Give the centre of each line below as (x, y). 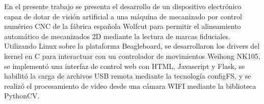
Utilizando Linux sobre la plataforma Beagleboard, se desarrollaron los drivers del (132, 46)
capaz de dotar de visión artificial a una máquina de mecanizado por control (123, 16)
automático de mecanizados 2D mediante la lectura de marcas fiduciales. (117, 36)
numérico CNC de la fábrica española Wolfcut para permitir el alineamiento (123, 26)
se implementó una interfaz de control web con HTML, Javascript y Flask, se (125, 66)
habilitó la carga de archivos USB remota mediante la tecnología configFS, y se (128, 76)
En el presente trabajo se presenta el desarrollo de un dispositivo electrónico (123, 6)
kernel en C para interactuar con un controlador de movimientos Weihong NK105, (132, 56)
